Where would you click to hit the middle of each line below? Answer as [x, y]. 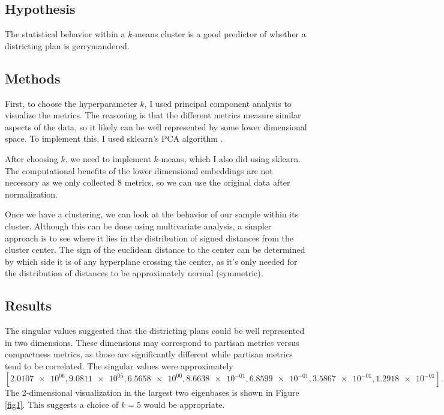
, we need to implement [108, 158]
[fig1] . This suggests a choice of [62, 404]
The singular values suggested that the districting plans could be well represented [155, 331]
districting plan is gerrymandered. [67, 45]
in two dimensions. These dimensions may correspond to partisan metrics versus [152, 342]
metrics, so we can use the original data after [207, 182]
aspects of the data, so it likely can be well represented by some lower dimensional [156, 126]
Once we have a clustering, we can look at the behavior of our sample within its [152, 214]
